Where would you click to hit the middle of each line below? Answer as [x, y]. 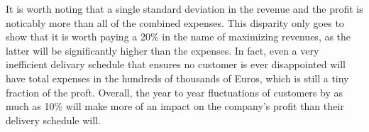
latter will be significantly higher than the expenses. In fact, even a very [163, 50]
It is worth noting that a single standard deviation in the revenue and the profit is [184, 9]
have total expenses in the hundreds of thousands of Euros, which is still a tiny [177, 78]
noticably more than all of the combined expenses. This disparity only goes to [175, 22]
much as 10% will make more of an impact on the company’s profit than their [175, 106]
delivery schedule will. [53, 120]
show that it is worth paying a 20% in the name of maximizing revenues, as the [178, 37]
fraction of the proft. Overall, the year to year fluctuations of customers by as [174, 92]
